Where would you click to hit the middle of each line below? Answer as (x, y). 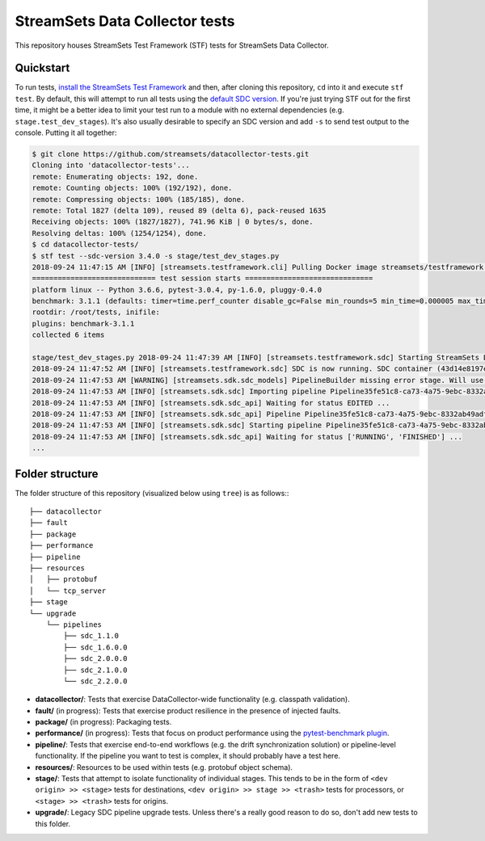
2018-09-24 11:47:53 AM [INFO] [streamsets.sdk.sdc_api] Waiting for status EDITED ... (211, 403)
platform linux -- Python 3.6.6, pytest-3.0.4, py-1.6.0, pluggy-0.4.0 (177, 290)
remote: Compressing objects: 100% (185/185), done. (139, 199)
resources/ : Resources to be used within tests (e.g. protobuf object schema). (164, 767)
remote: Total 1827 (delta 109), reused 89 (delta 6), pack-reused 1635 (179, 210)
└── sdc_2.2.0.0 (95, 681)
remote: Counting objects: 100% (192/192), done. (132, 188)
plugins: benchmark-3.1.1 (83, 324)
